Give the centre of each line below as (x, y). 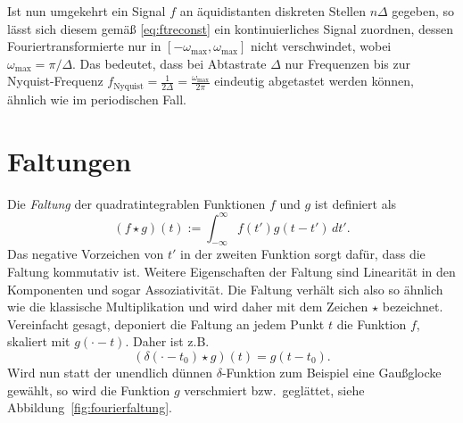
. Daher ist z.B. (167, 341)
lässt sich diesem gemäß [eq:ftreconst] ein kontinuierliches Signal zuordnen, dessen (231, 28)
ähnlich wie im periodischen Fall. (97, 99)
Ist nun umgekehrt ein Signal (87, 11)
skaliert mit (39, 341)
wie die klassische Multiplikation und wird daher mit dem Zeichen (188, 307)
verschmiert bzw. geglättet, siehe (274, 390)
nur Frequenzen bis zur (347, 63)
